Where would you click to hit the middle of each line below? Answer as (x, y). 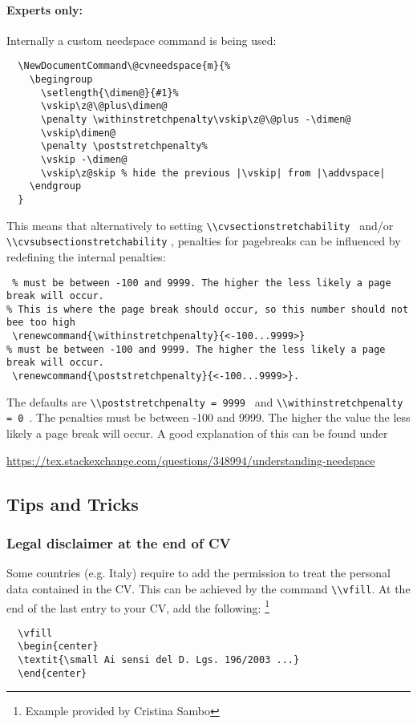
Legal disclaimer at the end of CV (119, 542)
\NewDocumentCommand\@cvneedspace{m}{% (124, 66)
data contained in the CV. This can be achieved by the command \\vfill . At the (208, 588)
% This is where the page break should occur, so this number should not (208, 309)
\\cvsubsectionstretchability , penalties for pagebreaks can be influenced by (204, 241)
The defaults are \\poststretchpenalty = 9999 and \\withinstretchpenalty (205, 401)
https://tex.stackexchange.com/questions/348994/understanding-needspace (191, 460)
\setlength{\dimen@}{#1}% (109, 93)
